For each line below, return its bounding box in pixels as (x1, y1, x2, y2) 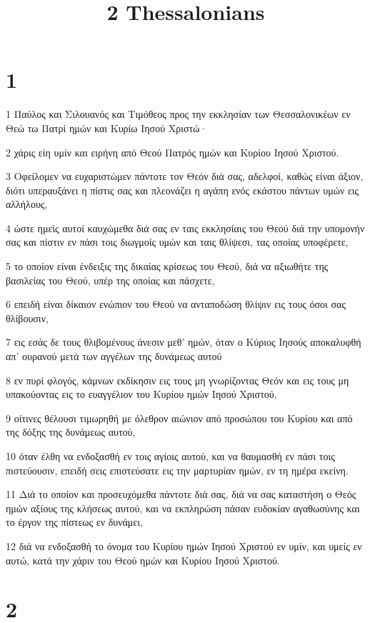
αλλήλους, (6, 196, 48, 211)
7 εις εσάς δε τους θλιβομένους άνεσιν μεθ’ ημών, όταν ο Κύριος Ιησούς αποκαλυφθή (6, 334, 361, 349)
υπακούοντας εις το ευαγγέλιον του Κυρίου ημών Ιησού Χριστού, (6, 387, 277, 402)
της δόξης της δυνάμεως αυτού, (6, 424, 136, 439)
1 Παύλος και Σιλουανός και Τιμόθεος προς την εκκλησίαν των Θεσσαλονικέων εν (6, 106, 351, 121)
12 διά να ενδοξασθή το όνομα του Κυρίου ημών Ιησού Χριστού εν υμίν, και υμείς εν (6, 538, 362, 553)
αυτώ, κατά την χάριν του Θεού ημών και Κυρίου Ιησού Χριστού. (6, 552, 280, 567)
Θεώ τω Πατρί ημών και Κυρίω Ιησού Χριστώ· (6, 120, 208, 135)
